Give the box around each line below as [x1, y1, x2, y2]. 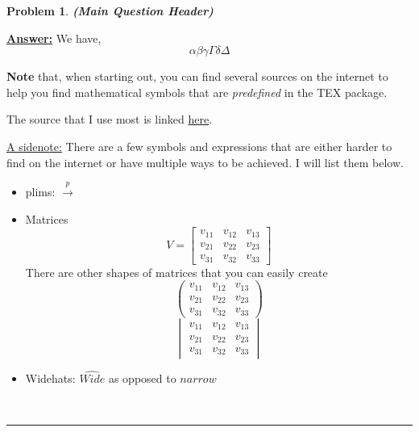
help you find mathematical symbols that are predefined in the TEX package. [6, 83, 388, 100]
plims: [25, 182, 56, 199]
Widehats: [25, 369, 76, 386]
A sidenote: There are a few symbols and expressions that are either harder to [6, 137, 392, 154]
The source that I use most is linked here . [6, 111, 213, 128]
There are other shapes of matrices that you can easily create [25, 263, 328, 280]
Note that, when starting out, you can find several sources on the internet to [6, 68, 388, 85]
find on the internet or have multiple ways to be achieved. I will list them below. [6, 153, 404, 170]
